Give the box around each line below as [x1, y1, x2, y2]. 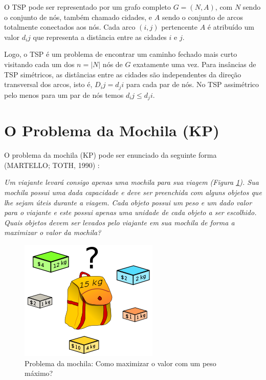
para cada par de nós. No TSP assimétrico [126, 79, 259, 90]
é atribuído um [207, 22, 254, 32]
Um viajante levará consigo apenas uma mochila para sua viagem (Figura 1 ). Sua [4, 177, 259, 187]
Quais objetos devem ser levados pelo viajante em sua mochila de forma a [4, 217, 235, 227]
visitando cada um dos [4, 58, 75, 69]
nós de [102, 58, 123, 69]
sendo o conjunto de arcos [162, 11, 243, 22]
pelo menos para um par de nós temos [4, 89, 124, 100]
